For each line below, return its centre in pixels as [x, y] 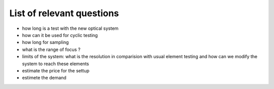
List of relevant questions [64, 13]
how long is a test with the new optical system [70, 28]
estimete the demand [44, 78]
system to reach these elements [56, 64]
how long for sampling [45, 42]
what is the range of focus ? [51, 49]
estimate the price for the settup [56, 70]
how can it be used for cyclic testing [60, 35]
